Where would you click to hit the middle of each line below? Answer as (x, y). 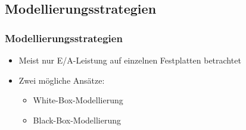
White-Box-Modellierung (78, 100)
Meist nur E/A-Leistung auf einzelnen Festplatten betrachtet (130, 60)
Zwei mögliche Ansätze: (62, 80)
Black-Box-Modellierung (77, 120)
